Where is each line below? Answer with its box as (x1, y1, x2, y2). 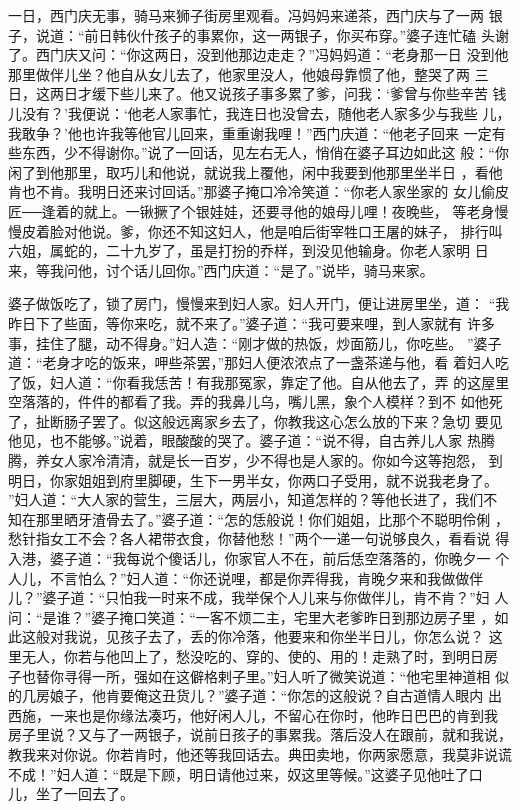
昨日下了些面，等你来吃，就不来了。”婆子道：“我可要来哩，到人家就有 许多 (8, 312, 495, 333)
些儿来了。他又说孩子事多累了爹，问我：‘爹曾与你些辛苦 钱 (119, 83, 507, 104)
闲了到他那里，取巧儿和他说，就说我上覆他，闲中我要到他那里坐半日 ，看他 (8, 161, 503, 182)
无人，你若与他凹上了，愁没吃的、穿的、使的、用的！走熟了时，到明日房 (21, 646, 498, 666)
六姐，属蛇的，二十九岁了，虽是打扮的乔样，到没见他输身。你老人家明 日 (8, 240, 489, 261)
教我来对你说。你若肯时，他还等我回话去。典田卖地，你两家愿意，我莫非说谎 (8, 743, 512, 764)
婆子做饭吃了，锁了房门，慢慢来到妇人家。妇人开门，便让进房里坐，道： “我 (8, 293, 510, 314)
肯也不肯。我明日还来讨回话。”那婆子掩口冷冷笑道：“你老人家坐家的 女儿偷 (8, 181, 495, 202)
